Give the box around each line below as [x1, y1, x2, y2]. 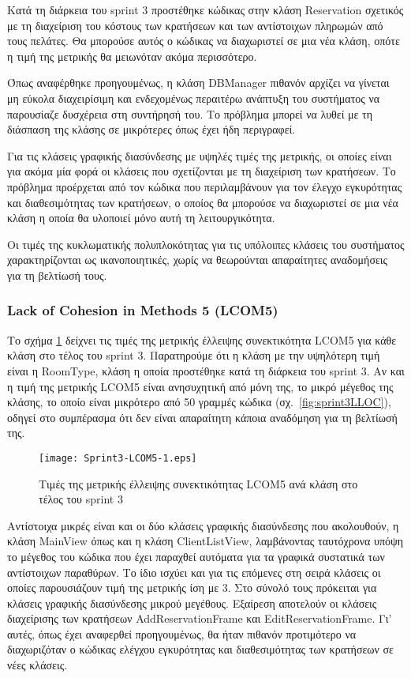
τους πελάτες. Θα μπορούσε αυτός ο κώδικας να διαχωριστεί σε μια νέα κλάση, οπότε [7, 32, 400, 49]
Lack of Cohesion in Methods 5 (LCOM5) [7, 300, 278, 320]
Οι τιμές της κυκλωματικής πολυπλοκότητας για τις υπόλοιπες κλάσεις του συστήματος [7, 235, 405, 252]
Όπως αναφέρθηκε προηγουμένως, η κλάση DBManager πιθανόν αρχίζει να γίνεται [7, 74, 390, 91]
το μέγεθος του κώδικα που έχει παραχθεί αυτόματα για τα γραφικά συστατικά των [7, 548, 385, 564]
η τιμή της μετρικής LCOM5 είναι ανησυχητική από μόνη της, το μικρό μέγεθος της [7, 378, 394, 394]
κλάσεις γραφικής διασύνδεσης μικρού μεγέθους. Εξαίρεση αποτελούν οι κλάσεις [7, 594, 377, 611]
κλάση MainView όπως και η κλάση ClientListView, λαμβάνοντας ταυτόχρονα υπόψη [7, 533, 404, 549]
